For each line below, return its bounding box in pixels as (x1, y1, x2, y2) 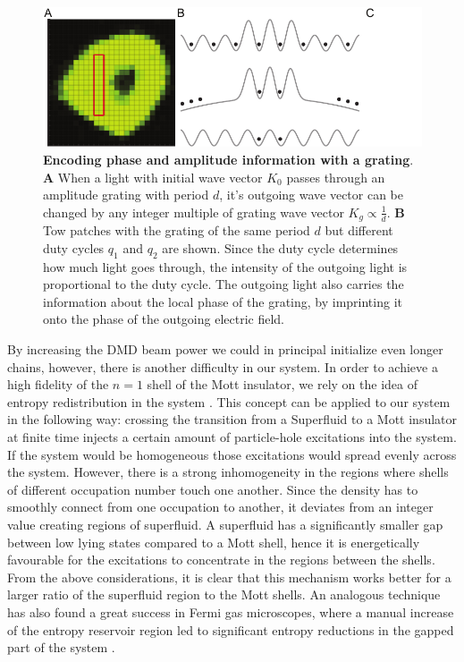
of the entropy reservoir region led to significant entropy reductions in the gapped (7, 620, 454, 639)
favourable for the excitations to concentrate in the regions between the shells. (7, 550, 435, 569)
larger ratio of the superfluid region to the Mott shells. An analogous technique (7, 585, 441, 604)
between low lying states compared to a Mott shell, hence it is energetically (7, 532, 420, 551)
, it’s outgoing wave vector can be (219, 185, 404, 204)
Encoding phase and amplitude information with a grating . (43, 150, 414, 169)
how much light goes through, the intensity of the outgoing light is (43, 257, 408, 276)
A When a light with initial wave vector (43, 167, 263, 186)
